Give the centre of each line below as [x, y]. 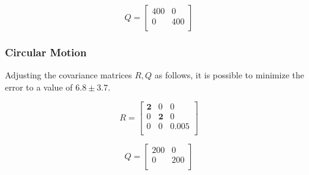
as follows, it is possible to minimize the [229, 75]
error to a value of [39, 87]
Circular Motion [46, 52]
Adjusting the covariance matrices [69, 75]
